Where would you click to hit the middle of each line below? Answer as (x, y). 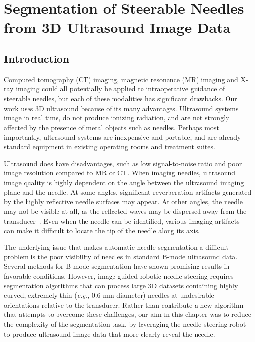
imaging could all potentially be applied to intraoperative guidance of (120, 89)
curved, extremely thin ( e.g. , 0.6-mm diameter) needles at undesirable (109, 295)
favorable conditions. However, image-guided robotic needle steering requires (119, 276)
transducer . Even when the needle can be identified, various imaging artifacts (122, 221)
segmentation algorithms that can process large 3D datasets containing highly (121, 285)
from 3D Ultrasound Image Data (117, 27)
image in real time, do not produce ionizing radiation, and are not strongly (117, 118)
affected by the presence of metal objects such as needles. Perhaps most (112, 127)
